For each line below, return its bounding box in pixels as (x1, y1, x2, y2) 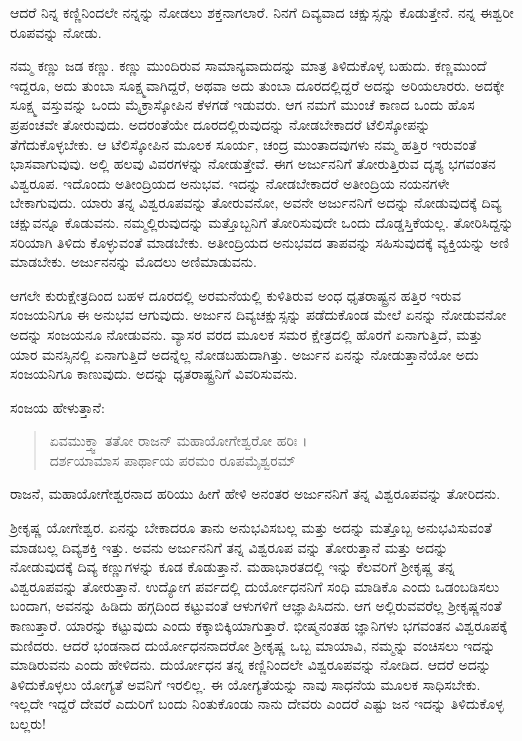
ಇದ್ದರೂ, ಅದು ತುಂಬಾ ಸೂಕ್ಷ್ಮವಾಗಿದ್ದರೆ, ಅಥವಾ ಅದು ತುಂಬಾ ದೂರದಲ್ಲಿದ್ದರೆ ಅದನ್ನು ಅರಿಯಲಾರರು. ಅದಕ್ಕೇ (10, 74, 505, 95)
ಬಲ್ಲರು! (10, 713, 46, 733)
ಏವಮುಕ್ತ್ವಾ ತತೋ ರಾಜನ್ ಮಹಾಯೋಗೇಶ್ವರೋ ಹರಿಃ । (49, 430, 308, 451)
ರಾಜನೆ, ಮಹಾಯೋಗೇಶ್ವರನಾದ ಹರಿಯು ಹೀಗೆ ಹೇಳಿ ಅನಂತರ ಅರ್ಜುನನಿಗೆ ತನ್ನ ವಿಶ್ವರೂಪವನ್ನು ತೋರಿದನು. (10, 483, 501, 504)
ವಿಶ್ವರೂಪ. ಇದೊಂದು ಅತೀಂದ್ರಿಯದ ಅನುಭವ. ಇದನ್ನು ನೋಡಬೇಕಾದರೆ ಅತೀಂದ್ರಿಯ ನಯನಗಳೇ (10, 172, 450, 193)
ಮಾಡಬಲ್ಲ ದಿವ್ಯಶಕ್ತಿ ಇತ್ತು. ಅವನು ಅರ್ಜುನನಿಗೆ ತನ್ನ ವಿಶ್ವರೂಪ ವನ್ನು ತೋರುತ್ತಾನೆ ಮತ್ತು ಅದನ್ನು (10, 536, 449, 557)
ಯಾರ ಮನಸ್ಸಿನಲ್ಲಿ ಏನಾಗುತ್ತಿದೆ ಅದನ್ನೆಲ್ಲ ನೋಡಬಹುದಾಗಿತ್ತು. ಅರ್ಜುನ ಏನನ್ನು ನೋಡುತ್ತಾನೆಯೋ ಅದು (10, 343, 479, 364)
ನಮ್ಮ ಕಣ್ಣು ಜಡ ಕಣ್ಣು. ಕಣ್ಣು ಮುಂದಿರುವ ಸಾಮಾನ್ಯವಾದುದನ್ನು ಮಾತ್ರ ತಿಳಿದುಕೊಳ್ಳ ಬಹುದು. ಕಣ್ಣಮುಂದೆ (10, 55, 487, 76)
